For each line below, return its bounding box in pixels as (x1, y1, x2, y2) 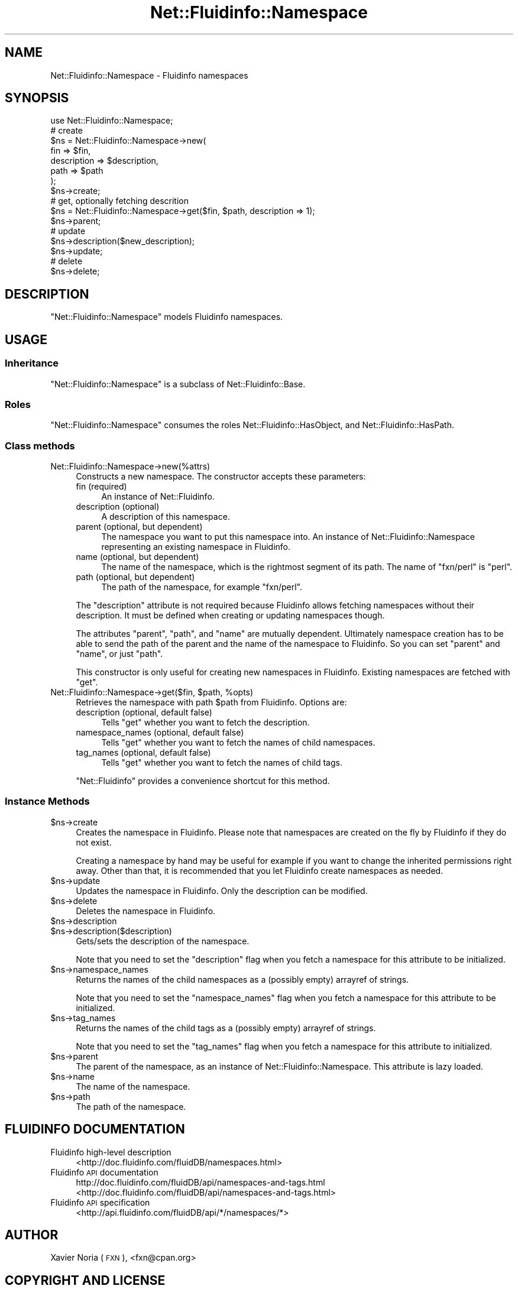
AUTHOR (5, 1228, 59, 1243)
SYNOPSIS (5, 90, 69, 106)
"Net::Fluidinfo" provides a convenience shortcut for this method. (76, 776, 330, 786)
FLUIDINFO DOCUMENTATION (5, 1122, 185, 1137)
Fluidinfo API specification (50, 1197, 150, 1207)
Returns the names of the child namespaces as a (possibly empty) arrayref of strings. (76, 974, 409, 984)
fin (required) (76, 481, 127, 491)
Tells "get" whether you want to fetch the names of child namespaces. (101, 737, 375, 747)
